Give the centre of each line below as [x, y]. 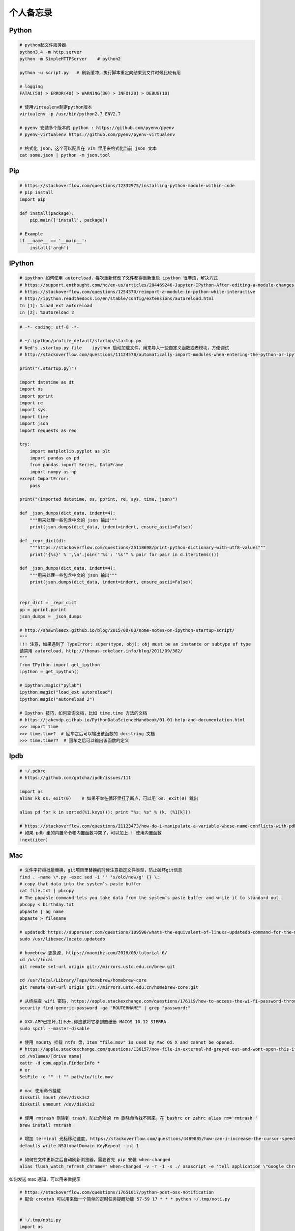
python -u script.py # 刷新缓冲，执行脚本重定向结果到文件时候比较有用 [100, 72]
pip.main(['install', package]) [69, 220]
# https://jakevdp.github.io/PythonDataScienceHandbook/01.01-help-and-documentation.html [132, 720]
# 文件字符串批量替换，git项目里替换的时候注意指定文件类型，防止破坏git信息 [101, 870]
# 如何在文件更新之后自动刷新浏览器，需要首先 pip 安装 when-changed [95, 1159]
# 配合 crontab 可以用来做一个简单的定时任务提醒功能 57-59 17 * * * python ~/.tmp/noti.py [125, 1199]
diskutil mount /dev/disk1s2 [55, 1098]
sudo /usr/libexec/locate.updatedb [62, 939]
